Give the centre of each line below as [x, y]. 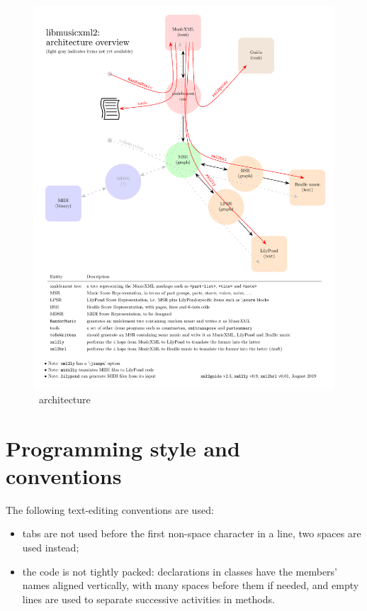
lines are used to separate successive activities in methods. [148, 599]
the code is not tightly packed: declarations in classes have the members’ [180, 571]
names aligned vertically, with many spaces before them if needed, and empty [191, 585]
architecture [64, 399]
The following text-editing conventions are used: [110, 509]
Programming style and [123, 448]
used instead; [51, 548]
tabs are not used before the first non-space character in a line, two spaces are [192, 533]
